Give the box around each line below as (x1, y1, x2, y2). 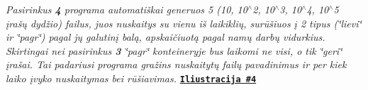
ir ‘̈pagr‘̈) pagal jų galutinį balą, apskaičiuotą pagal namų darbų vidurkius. (6, 30, 325, 44)
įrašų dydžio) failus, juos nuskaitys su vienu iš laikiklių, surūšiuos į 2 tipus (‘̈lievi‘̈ (6, 15, 362, 30)
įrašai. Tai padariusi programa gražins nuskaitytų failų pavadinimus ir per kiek (6, 57, 347, 72)
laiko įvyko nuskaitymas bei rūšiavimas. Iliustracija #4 (6, 70, 257, 85)
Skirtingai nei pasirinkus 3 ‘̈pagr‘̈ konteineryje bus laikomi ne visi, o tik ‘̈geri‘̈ (6, 43, 342, 58)
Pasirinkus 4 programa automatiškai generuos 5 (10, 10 (6, 2, 247, 16)
